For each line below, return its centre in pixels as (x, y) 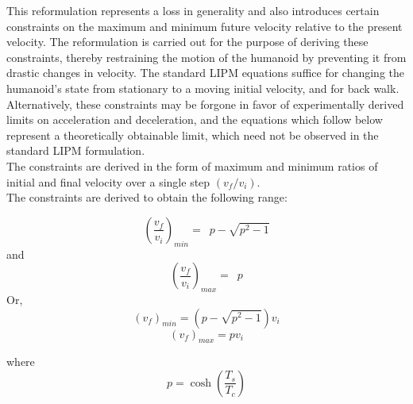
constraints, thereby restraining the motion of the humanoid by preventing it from (206, 57)
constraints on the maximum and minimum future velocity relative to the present (205, 26)
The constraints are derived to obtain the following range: (147, 197)
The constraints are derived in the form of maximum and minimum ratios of (192, 165)
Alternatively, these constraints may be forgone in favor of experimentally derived (205, 104)
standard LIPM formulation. (76, 150)
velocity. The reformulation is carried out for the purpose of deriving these (187, 42)
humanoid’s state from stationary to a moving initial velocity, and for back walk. (203, 88)
